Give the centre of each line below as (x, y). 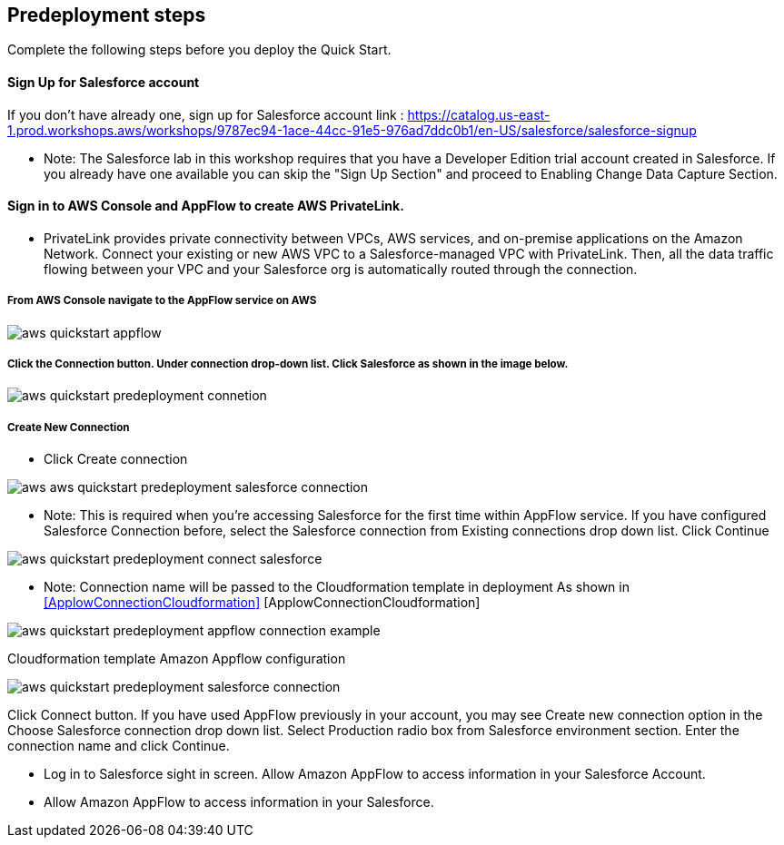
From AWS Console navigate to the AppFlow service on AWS (162, 301)
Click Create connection (116, 459)
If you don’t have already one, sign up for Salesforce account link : (206, 114)
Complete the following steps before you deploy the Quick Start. (199, 50)
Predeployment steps (107, 15)
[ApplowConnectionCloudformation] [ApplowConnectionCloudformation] (262, 603)
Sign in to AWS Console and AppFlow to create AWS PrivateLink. (206, 206)
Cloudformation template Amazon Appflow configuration (177, 659)
